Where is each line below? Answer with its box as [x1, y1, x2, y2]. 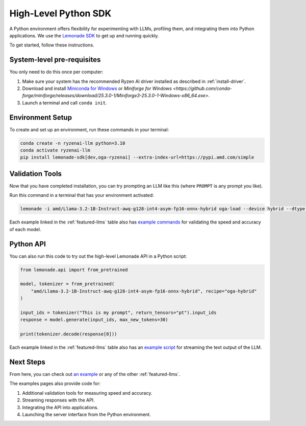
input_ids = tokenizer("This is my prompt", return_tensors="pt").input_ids [20, 309, 217, 316]
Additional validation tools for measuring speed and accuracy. [22, 390, 152, 396]
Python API [9, 239, 46, 248]
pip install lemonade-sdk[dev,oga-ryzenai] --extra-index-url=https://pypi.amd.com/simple [20, 154, 254, 161]
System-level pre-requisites [9, 55, 101, 64]
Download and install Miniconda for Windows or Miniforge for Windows [22, 85, 172, 92]
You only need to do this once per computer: [9, 69, 104, 75]
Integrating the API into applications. [22, 404, 99, 410]
